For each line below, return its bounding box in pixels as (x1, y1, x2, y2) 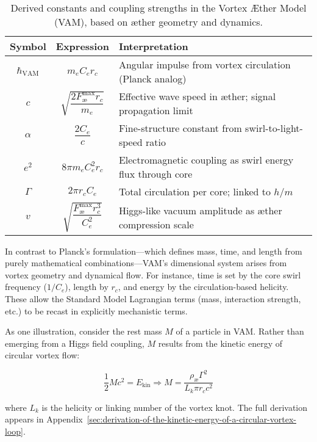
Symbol (10, 39, 46, 53)
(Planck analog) (118, 71, 187, 85)
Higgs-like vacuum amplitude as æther (118, 203, 282, 217)
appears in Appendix (5, 413, 83, 426)
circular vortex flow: (5, 349, 80, 361)
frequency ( (5, 280, 47, 293)
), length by (65, 280, 109, 293)
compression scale (118, 217, 194, 231)
